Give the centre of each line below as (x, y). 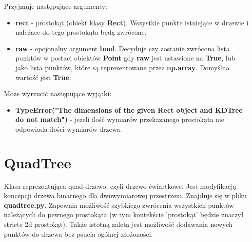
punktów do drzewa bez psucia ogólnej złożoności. (78, 233)
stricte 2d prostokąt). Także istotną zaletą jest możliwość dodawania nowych (118, 224)
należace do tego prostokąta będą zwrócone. (81, 32)
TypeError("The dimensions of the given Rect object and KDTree (129, 110)
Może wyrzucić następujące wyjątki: (58, 93)
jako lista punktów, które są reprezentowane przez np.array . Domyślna (122, 67)
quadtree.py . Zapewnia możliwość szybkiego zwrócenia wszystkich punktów (119, 205)
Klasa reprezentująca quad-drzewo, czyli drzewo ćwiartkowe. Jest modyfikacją (120, 186)
